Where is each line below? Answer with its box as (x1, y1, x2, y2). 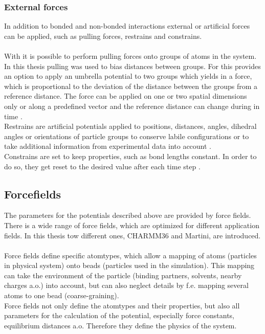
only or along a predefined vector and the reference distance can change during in (4, 100, 260, 111)
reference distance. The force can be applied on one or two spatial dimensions (4, 91, 247, 101)
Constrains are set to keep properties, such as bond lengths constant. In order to (4, 150, 257, 161)
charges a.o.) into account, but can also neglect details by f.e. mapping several (4, 280, 249, 291)
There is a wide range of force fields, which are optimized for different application (4, 219, 259, 230)
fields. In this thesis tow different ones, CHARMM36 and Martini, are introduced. (4, 230, 261, 240)
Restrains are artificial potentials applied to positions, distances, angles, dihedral (4, 121, 257, 131)
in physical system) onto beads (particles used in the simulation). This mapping (4, 260, 255, 271)
